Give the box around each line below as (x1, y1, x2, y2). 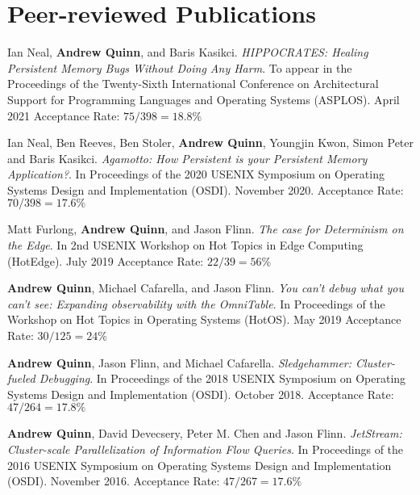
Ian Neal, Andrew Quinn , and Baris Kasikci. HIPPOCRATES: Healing (7, 44, 368, 61)
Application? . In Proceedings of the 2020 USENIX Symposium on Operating (7, 166, 385, 182)
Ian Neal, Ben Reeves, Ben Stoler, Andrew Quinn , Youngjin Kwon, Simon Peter (7, 134, 414, 151)
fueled (7, 370, 35, 387)
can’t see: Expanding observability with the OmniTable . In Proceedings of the (7, 295, 385, 312)
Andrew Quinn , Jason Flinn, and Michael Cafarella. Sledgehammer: (7, 354, 352, 371)
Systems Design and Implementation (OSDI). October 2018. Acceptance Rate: (7, 385, 394, 402)
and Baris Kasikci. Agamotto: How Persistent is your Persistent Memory (7, 149, 368, 166)
